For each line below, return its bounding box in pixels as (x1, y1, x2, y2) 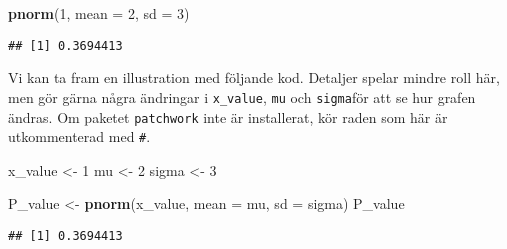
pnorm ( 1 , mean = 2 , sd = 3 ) (8, 3, 190, 23)
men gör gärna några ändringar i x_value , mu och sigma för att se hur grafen (8, 86, 476, 107)
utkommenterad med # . (8, 126, 151, 147)
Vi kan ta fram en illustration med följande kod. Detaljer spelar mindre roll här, (8, 67, 500, 88)
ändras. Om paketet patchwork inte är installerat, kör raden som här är (8, 106, 448, 127)
